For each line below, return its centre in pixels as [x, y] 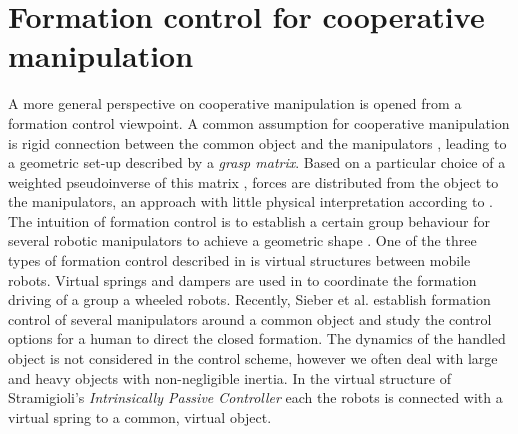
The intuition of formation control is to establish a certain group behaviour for [249, 220]
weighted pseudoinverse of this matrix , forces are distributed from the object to [253, 181]
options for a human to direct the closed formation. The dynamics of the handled [257, 338]
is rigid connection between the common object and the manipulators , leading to [257, 142]
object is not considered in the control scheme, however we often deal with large [253, 358]
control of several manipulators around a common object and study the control [250, 318]
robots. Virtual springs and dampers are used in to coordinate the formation [242, 279]
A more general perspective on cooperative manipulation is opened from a [235, 103]
